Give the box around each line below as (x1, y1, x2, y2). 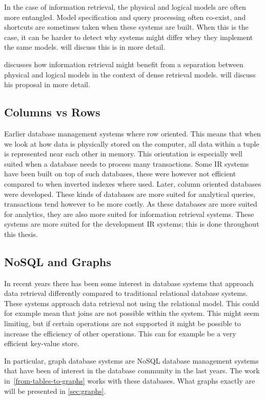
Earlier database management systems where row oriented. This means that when (4, 128, 261, 138)
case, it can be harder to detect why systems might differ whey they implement (4, 31, 253, 42)
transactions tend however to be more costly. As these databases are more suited (4, 198, 257, 209)
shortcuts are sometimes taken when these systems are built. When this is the (4, 22, 249, 32)
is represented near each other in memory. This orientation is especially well (4, 148, 242, 159)
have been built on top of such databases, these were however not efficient (4, 168, 236, 179)
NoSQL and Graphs (4, 253, 111, 269)
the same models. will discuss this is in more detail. (4, 42, 166, 52)
